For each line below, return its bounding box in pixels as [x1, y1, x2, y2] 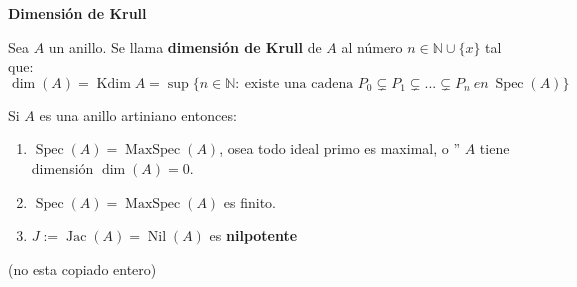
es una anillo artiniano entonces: [39, 104, 237, 125]
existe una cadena [244, 76, 354, 91]
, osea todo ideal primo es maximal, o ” [219, 138, 461, 159]
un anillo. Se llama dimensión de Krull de [48, 36, 322, 57]
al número [341, 36, 403, 57]
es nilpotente [209, 225, 298, 246]
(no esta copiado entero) [8, 258, 157, 279]
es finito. [223, 191, 276, 212]
